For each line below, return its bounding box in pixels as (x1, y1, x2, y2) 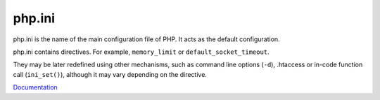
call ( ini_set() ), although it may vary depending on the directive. (13, 70, 208, 78)
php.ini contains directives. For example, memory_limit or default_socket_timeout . (13, 48, 270, 56)
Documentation (13, 83, 58, 92)
